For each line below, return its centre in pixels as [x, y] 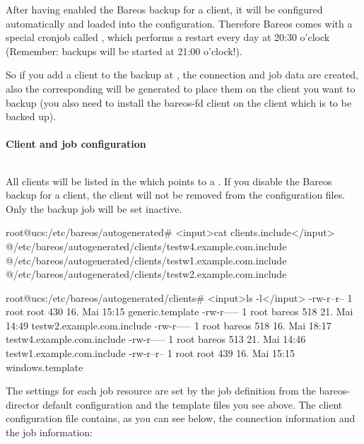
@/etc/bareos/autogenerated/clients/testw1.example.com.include [146, 260]
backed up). [31, 116]
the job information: [49, 432]
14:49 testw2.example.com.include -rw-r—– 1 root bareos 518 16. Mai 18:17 [169, 325]
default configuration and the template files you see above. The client [193, 404]
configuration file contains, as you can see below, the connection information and [181, 418]
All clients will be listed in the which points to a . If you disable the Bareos [169, 181]
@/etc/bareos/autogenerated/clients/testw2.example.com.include [146, 274]
